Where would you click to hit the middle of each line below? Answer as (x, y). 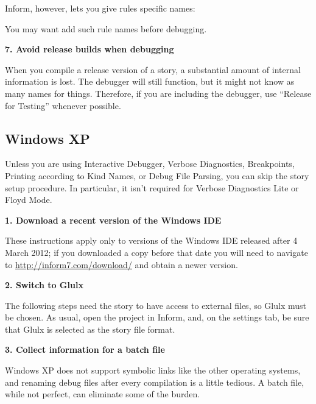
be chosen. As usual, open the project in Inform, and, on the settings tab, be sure (157, 317)
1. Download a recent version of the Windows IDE (113, 220)
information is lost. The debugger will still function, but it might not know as (150, 81)
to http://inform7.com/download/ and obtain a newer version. (121, 264)
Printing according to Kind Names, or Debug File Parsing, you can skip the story (157, 175)
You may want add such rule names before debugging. (106, 28)
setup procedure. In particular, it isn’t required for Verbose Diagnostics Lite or (152, 187)
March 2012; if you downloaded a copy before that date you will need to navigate (156, 252)
